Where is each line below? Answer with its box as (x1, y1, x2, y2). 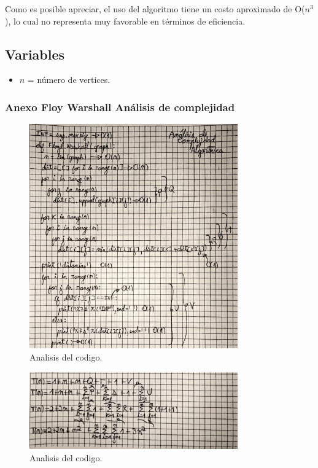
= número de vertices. (27, 73, 111, 86)
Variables (5, 44, 65, 63)
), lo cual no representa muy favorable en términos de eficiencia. (5, 14, 246, 27)
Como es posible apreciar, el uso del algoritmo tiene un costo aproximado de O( (5, 2, 305, 15)
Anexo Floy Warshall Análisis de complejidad (5, 99, 235, 114)
